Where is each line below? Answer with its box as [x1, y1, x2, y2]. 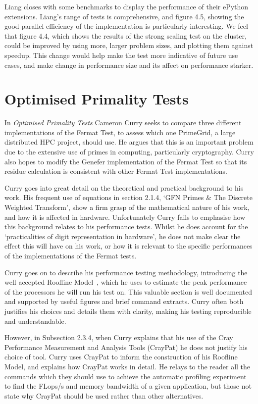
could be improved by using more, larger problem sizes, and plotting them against [4, 40, 254, 50]
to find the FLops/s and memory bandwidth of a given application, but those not [4, 381, 252, 391]
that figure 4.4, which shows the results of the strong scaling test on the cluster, [4, 30, 247, 41]
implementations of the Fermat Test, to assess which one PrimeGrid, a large [4, 127, 236, 137]
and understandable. [4, 315, 66, 326]
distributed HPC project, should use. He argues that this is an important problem [4, 137, 254, 147]
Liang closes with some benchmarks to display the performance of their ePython [4, 1, 249, 11]
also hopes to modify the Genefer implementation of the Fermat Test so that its [4, 156, 247, 166]
